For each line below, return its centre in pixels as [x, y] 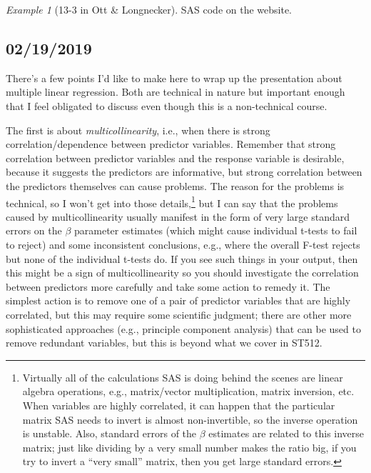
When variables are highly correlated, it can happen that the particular [179, 405]
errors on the [34, 230]
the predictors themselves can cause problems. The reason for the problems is [175, 185]
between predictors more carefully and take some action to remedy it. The [168, 286]
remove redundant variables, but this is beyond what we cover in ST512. [164, 343]
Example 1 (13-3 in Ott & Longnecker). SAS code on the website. [149, 9]
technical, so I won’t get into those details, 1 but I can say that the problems [172, 201]
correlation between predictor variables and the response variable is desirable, [175, 158]
